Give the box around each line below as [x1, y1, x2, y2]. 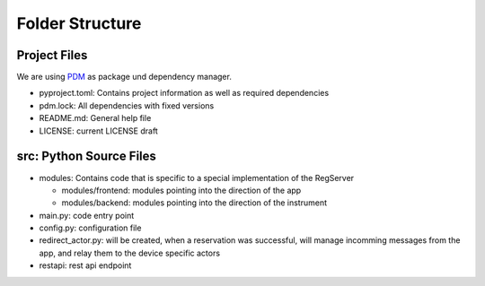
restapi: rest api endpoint [39, 260, 132, 271]
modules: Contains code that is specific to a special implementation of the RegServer [39, 172, 355, 183]
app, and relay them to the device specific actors [39, 247, 220, 258]
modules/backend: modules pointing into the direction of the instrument [61, 197, 328, 208]
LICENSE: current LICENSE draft [39, 126, 159, 136]
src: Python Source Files [16, 149, 157, 164]
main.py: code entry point [39, 210, 135, 221]
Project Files [16, 48, 88, 63]
